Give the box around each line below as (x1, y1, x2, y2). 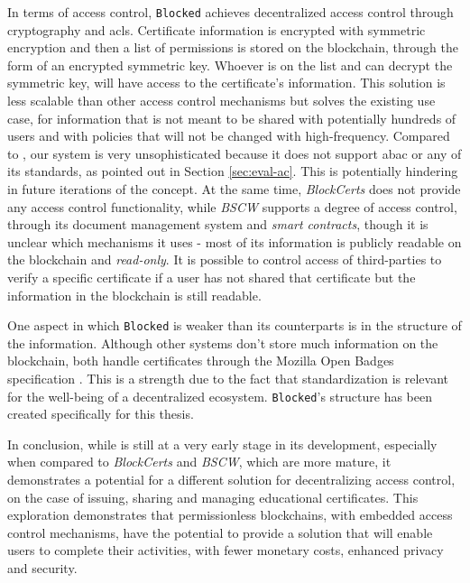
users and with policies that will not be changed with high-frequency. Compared (7, 126, 450, 145)
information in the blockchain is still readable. (7, 285, 262, 304)
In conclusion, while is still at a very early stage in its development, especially (7, 434, 438, 453)
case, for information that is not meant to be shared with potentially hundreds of (7, 108, 456, 127)
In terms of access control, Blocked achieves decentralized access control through (7, 3, 454, 21)
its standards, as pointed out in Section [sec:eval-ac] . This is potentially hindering (7, 162, 458, 180)
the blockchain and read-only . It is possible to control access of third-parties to (7, 250, 442, 269)
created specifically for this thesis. (7, 404, 194, 423)
